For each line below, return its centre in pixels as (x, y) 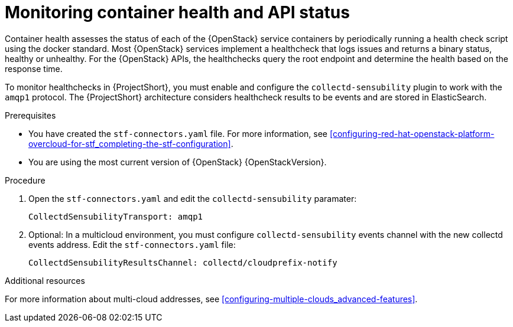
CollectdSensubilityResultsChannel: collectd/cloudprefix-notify (183, 262)
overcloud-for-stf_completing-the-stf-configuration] (130, 143)
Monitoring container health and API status (177, 12)
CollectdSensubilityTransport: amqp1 (116, 216)
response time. (34, 68)
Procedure (25, 180)
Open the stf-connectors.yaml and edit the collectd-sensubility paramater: (193, 198)
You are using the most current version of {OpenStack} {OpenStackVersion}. (178, 162)
